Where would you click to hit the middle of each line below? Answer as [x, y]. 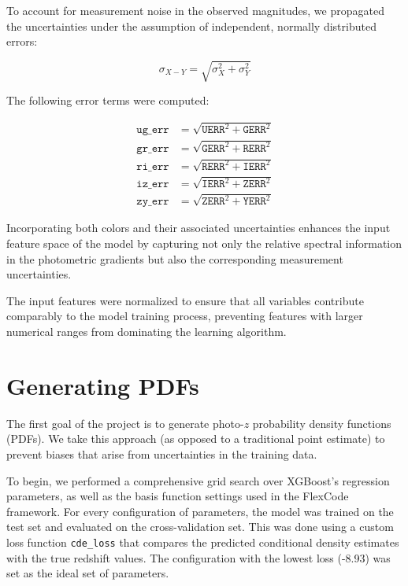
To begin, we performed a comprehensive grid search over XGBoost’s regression [198, 480]
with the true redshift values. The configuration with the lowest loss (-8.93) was [198, 557]
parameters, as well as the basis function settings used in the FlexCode [178, 496]
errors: [22, 41]
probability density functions [322, 423]
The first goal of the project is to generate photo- [125, 423]
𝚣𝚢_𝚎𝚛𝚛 [153, 202]
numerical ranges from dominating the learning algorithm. [147, 332]
